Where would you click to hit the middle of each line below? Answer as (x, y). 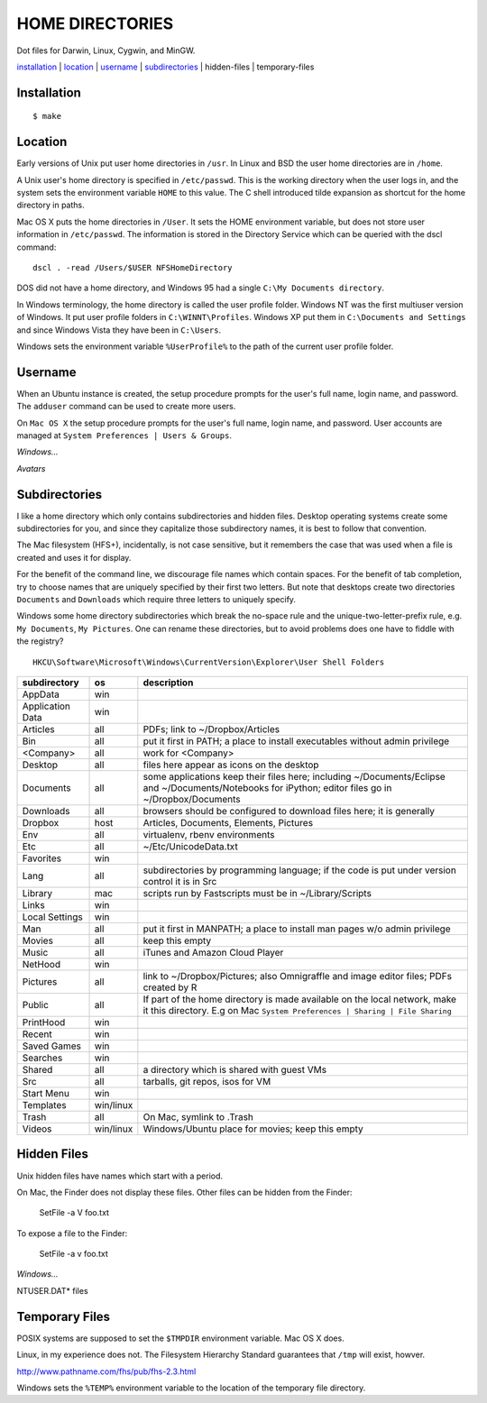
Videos (37, 1129)
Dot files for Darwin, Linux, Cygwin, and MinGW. (106, 50)
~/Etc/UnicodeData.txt (190, 846)
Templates (44, 1105)
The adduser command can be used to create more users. (126, 407)
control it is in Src (180, 881)
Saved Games (51, 1046)
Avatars (31, 468)
